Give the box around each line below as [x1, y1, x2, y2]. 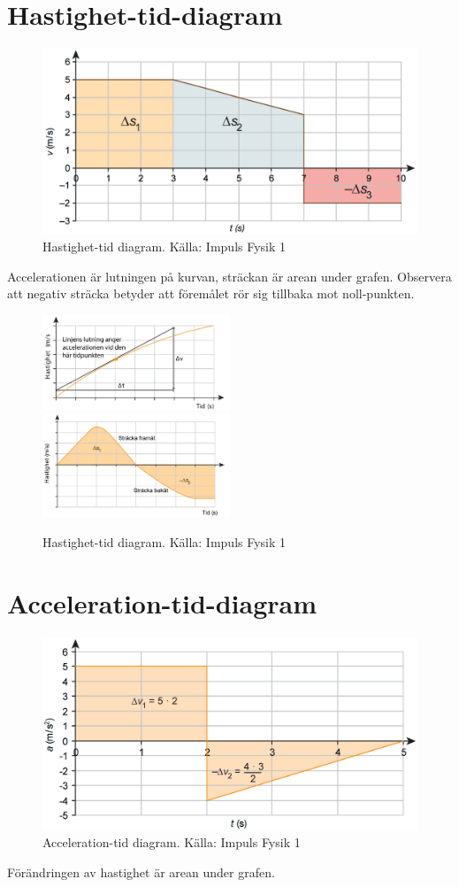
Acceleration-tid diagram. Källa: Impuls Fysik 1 [42, 833, 301, 852]
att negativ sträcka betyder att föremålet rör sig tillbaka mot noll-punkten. [7, 284, 415, 303]
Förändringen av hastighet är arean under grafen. [7, 863, 275, 882]
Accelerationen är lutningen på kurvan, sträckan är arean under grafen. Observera [7, 266, 452, 285]
